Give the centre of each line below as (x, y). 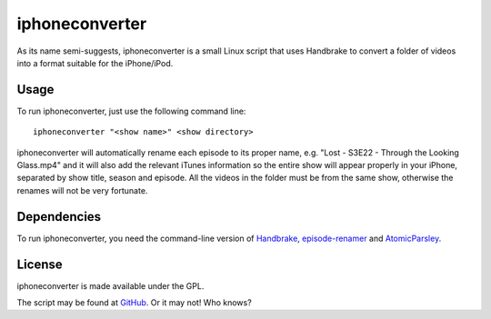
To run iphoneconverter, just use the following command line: (131, 111)
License (40, 264)
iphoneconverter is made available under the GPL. (110, 285)
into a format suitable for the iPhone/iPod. (95, 63)
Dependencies (59, 217)
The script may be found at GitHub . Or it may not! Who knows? (134, 303)
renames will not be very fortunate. (82, 190)
